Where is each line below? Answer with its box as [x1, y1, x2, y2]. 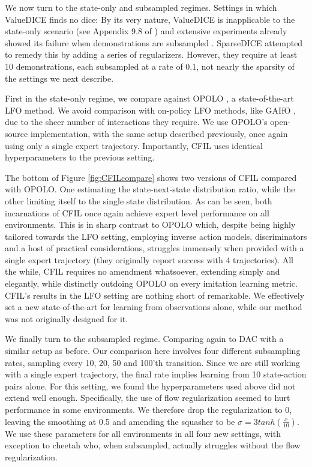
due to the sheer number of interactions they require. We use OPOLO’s [5, 115, 268, 128]
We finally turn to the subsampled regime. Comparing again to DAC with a [5, 332, 284, 345]
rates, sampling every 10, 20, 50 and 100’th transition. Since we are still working [5, 356, 301, 368]
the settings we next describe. [5, 72, 114, 84]
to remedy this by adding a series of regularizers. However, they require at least [5, 48, 298, 61]
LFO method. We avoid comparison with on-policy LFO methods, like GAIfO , [5, 103, 296, 116]
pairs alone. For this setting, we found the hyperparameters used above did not [5, 379, 296, 392]
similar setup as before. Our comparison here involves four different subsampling [5, 344, 301, 357]
